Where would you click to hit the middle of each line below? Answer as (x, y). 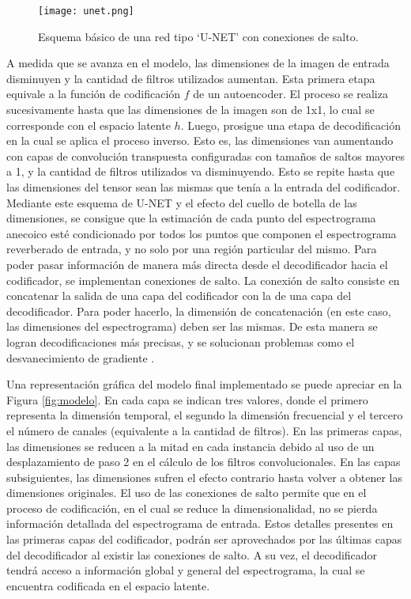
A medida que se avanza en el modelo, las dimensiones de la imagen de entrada (198, 63)
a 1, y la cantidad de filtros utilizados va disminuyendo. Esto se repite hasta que (201, 171)
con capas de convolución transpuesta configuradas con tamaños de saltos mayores (205, 155)
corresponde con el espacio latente (89, 125)
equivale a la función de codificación (94, 94)
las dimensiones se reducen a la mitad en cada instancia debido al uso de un (190, 446)
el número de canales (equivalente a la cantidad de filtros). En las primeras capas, (204, 430)
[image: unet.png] (86, 11)
